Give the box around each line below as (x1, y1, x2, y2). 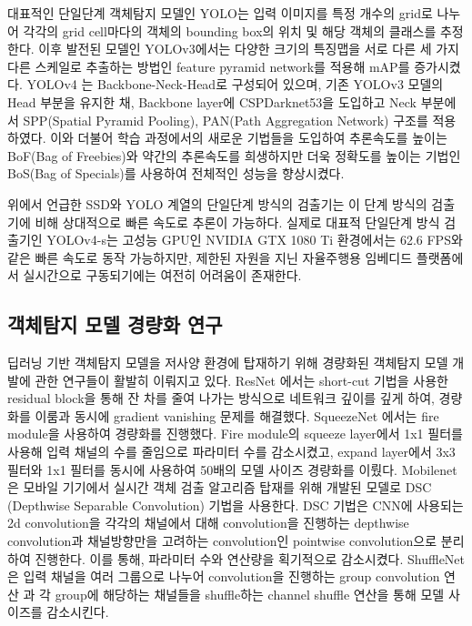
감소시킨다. (46, 602, 109, 621)
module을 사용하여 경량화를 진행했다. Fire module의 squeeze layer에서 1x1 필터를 (7, 424, 463, 443)
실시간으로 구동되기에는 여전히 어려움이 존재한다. (23, 266, 302, 285)
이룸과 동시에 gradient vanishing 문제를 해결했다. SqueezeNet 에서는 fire (35, 406, 439, 425)
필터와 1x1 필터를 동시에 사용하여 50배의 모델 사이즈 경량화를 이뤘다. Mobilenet (7, 459, 457, 479)
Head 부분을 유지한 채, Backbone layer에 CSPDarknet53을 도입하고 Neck (7, 92, 417, 111)
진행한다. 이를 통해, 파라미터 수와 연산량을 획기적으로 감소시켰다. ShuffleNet (35, 549, 466, 568)
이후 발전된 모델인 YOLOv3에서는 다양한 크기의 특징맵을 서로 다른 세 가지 (38, 39, 459, 58)
